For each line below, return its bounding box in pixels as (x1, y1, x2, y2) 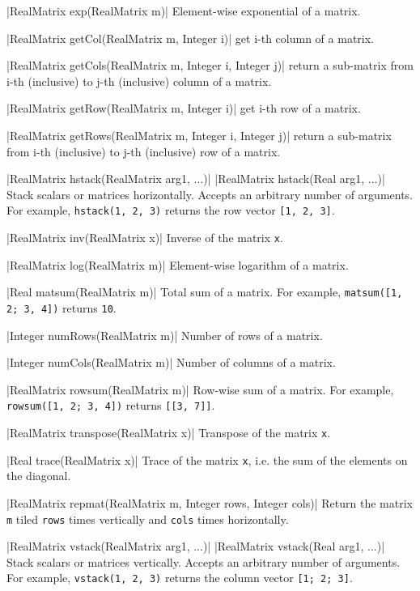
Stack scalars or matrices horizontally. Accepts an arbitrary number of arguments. (6, 185, 414, 202)
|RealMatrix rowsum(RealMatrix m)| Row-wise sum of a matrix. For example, (6, 381, 394, 398)
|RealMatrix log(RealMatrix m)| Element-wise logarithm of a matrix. (6, 256, 349, 273)
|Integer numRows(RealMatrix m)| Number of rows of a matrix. (6, 326, 323, 343)
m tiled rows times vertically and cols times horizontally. (6, 510, 289, 527)
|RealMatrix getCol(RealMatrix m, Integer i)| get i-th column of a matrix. (6, 29, 374, 46)
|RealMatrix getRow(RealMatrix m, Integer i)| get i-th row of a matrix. (6, 100, 361, 117)
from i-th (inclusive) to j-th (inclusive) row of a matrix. (6, 142, 281, 159)
